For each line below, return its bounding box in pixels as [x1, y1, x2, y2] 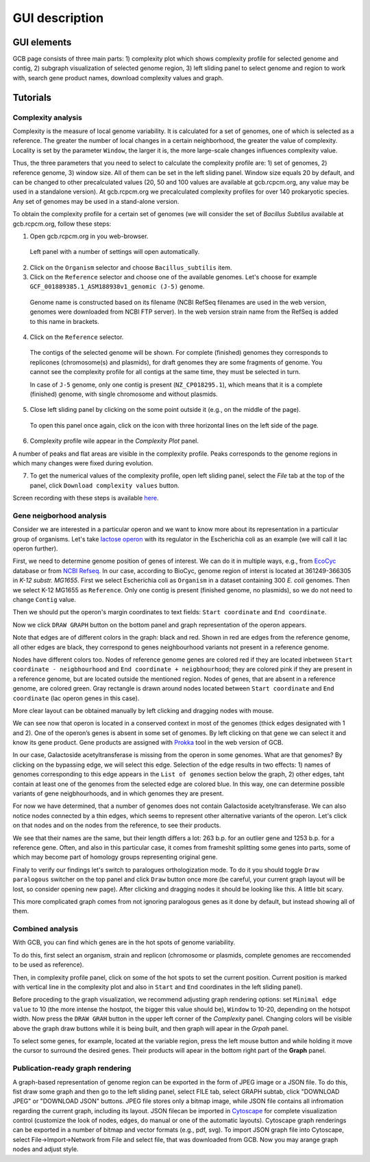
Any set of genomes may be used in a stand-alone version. [12, 197, 180, 205]
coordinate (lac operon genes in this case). [12, 694, 140, 702]
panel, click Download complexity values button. [29, 481, 180, 489]
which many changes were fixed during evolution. [12, 458, 153, 467]
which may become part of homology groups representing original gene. [12, 853, 218, 861]
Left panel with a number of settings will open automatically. [29, 248, 200, 256]
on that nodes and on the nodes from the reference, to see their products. [12, 821, 221, 830]
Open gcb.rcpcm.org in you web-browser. [29, 232, 149, 240]
